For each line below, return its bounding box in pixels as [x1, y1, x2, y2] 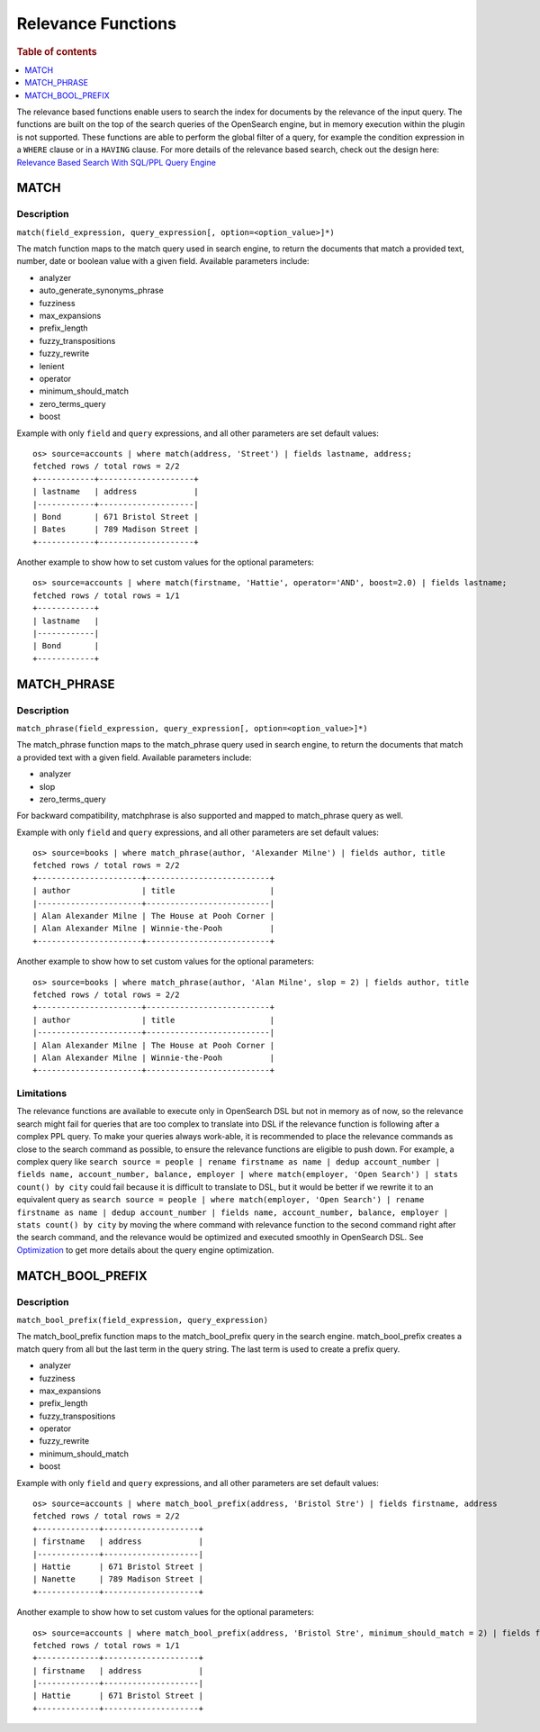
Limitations [16, 1087, 67, 1100]
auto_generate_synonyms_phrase [39, 285, 164, 296]
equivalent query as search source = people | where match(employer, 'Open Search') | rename [16, 1194, 425, 1205]
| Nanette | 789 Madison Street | [32, 1574, 204, 1584]
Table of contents [16, 45, 98, 58]
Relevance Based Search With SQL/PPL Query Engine [16, 157, 216, 168]
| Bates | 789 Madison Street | [32, 524, 200, 535]
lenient [39, 360, 65, 371]
